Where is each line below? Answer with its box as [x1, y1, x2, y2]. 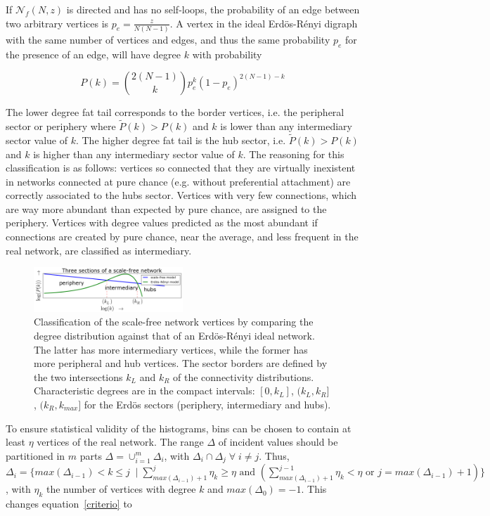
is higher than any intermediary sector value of [33, 146, 235, 161]
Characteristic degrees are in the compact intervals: [34, 383, 255, 398]
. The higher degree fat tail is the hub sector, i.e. [75, 132, 286, 147]
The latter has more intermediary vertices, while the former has [34, 342, 308, 356]
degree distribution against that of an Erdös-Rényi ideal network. [34, 328, 315, 343]
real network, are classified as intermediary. [6, 243, 192, 257]
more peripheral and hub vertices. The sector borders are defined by [34, 356, 328, 370]
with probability [192, 46, 262, 61]
